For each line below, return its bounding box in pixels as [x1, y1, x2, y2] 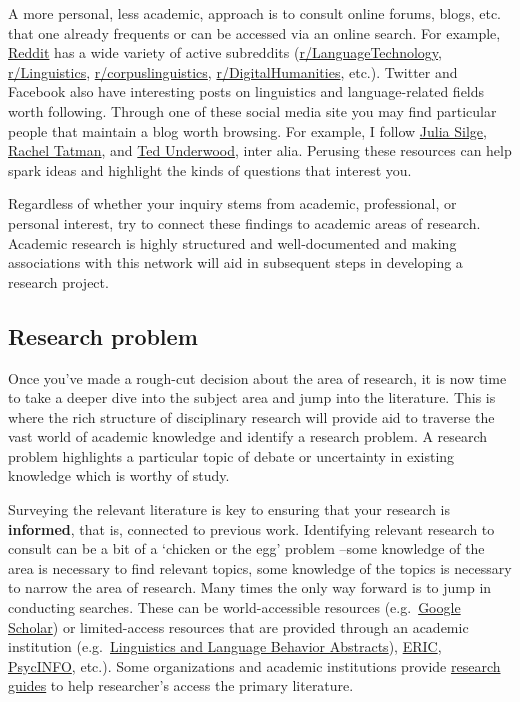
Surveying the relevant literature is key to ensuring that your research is [8, 499, 451, 520]
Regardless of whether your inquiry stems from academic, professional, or [8, 193, 457, 214]
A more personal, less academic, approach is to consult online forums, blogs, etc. [8, 3, 501, 23]
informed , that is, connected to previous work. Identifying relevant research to [8, 518, 495, 539]
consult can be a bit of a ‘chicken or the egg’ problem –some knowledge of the [8, 538, 485, 559]
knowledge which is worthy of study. [8, 465, 230, 486]
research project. [8, 271, 109, 292]
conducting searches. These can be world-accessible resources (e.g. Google [8, 597, 461, 618]
